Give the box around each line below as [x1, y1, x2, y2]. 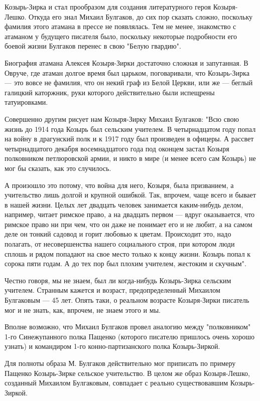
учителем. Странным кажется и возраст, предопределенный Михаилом [5, 285, 220, 295]
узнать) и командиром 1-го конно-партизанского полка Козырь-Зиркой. [5, 341, 220, 351]
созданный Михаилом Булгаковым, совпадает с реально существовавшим [5, 377, 228, 388]
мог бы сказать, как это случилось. [5, 162, 111, 173]
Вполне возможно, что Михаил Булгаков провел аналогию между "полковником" [5, 321, 251, 332]
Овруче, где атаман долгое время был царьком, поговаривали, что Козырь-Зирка [5, 67, 249, 78]
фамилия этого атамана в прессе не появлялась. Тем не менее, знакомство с [5, 21, 236, 32]
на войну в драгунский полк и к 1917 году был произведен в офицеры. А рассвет [5, 133, 254, 144]
